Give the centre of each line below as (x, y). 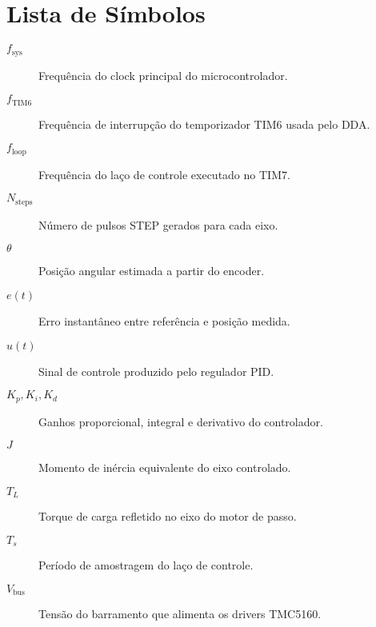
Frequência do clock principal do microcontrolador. (163, 75)
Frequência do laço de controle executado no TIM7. (164, 174)
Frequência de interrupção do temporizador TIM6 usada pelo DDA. (204, 124)
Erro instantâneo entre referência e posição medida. (164, 320)
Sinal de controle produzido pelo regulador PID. (156, 371)
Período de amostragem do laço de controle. (146, 565)
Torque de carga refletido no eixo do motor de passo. (168, 516)
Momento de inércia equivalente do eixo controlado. (165, 467)
